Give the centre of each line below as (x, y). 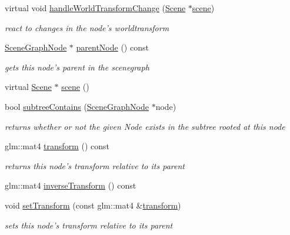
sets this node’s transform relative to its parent (89, 225)
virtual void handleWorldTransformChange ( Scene (95, 8)
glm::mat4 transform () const (57, 146)
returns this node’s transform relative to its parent (95, 165)
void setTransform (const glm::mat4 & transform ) (93, 205)
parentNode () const (112, 47)
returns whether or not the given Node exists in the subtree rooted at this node (145, 126)
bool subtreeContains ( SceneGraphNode (77, 106)
